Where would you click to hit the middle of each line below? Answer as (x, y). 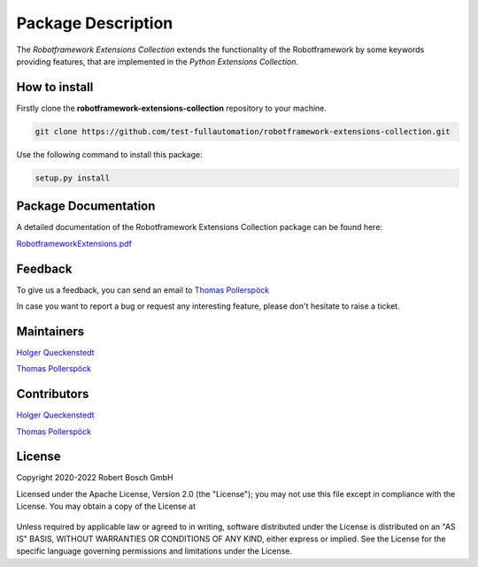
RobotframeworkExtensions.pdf (74, 243)
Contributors (53, 394)
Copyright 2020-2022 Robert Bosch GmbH (95, 478)
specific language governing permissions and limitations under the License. (154, 551)
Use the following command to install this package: (109, 154)
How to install (55, 87)
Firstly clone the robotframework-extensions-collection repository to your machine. (172, 108)
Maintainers (50, 331)
